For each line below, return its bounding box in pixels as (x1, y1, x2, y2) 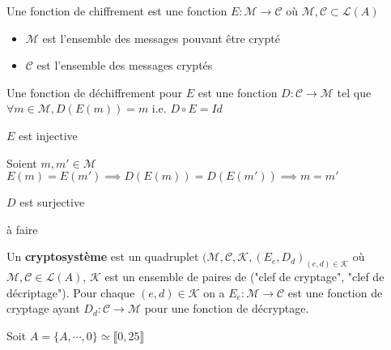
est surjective (19, 194, 85, 211)
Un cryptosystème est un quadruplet (6, 248, 199, 265)
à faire (6, 220, 38, 237)
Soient (6, 154, 37, 171)
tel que (337, 83, 372, 100)
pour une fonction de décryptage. (144, 300, 309, 317)
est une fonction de (287, 284, 383, 301)
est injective (19, 126, 78, 143)
